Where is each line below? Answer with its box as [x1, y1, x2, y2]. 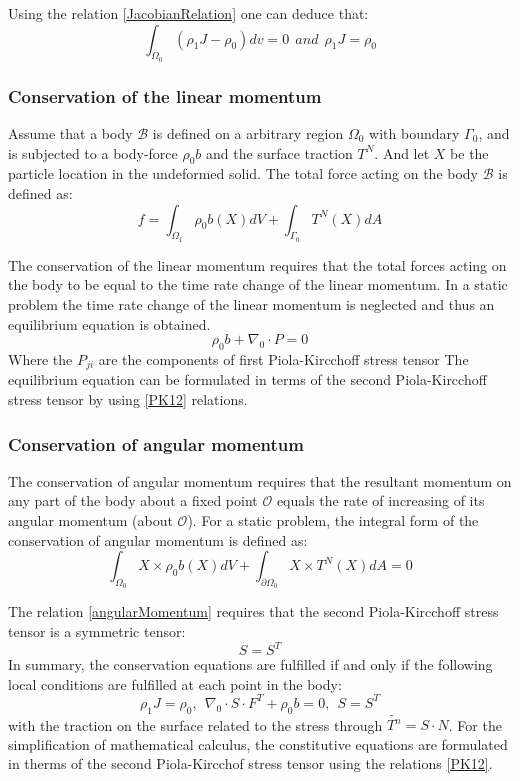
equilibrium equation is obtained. [8, 313, 211, 334]
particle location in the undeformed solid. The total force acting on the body [8, 163, 479, 184]
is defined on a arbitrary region [152, 123, 344, 144]
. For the [448, 714, 502, 735]
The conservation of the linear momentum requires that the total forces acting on [8, 254, 507, 275]
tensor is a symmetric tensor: [8, 621, 186, 641]
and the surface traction [206, 142, 353, 163]
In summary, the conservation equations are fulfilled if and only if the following [8, 654, 493, 675]
